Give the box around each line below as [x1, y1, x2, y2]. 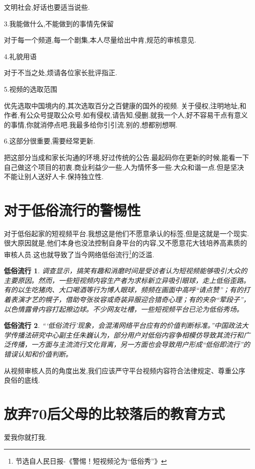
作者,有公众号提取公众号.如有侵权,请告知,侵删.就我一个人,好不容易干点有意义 [4, 110, 248, 120]
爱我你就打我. [4, 431, 47, 442]
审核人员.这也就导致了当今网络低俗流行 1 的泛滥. [4, 248, 154, 259]
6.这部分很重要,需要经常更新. [4, 136, 95, 146]
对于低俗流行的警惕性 [4, 200, 141, 220]
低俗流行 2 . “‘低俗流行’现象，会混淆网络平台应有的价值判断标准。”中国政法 [4, 320, 242, 330]
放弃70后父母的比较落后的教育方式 [4, 404, 225, 423]
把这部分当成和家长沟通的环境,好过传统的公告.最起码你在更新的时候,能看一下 [4, 152, 249, 162]
